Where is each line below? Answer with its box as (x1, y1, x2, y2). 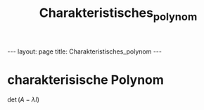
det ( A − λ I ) (7, 95, 40, 104)
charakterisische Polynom (7, 72, 164, 87)
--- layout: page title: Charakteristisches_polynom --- (7, 47, 162, 56)
